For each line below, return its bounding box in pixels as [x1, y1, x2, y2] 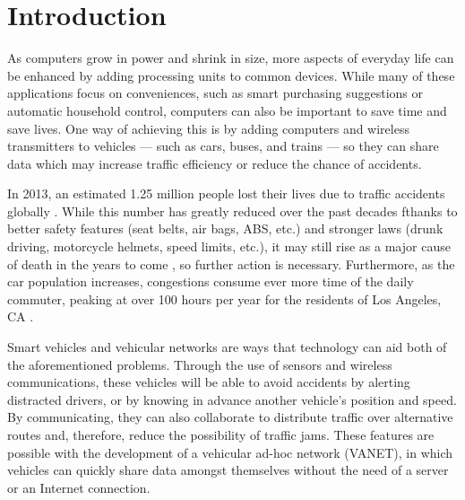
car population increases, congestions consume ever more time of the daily [7, 272, 414, 291]
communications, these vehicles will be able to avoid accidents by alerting [7, 373, 410, 391]
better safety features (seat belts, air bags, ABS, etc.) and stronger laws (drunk [7, 219, 443, 238]
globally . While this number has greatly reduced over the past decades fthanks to [7, 201, 458, 220]
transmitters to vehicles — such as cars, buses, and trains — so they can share [7, 136, 439, 155]
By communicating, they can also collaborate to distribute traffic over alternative [7, 408, 453, 426]
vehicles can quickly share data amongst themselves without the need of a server [7, 461, 449, 479]
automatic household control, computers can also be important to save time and [7, 101, 447, 119]
